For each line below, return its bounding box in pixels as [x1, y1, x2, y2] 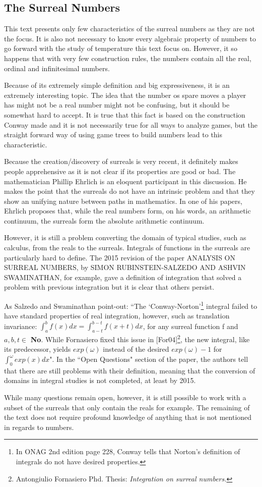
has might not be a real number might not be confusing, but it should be [4, 99, 230, 110]
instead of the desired [103, 344, 169, 354]
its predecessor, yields [4, 344, 71, 354]
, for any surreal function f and [143, 320, 238, 331]
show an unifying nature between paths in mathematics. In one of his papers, [4, 195, 242, 206]
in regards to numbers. [4, 421, 74, 432]
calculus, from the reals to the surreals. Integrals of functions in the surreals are [4, 242, 250, 253]
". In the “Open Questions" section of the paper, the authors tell [49, 354, 248, 364]
